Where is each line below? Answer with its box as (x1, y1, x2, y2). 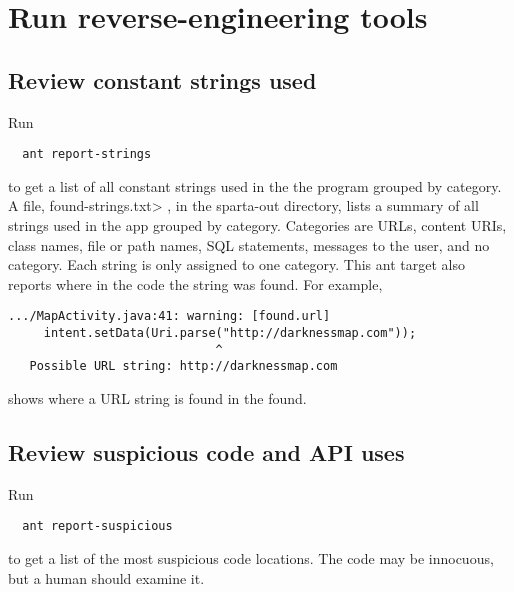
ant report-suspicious (22, 519, 173, 534)
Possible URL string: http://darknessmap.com (29, 359, 338, 374)
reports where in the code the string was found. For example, (8, 273, 383, 294)
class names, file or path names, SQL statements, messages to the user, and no (8, 234, 490, 255)
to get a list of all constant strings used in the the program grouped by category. (8, 175, 502, 196)
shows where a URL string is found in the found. (8, 388, 307, 409)
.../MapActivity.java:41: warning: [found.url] (8, 309, 331, 324)
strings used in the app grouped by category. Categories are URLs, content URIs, (8, 215, 507, 236)
